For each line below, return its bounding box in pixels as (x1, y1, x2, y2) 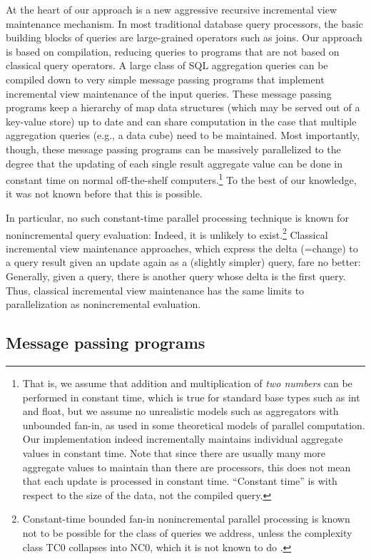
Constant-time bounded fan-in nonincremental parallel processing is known (22, 511, 350, 526)
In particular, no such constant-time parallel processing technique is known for (6, 210, 349, 225)
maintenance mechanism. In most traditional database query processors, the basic (6, 16, 363, 31)
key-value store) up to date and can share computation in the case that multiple (6, 113, 357, 128)
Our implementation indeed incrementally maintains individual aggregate (22, 431, 343, 446)
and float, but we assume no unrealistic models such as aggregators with (22, 404, 339, 419)
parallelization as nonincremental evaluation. (6, 297, 201, 312)
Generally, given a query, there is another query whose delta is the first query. (6, 269, 346, 283)
